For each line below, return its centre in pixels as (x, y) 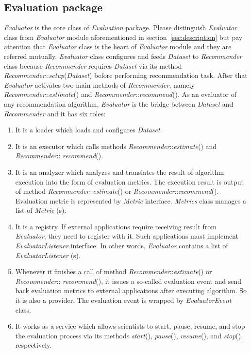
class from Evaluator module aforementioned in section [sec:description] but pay (123, 37)
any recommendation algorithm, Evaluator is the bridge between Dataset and (119, 103)
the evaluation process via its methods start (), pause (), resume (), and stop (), (129, 335)
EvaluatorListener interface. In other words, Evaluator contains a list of (122, 246)
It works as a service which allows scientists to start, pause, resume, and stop (130, 326)
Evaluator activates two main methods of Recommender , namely (99, 84)
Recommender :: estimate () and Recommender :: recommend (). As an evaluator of (120, 94)
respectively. (33, 345)
